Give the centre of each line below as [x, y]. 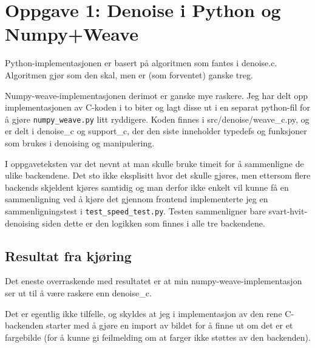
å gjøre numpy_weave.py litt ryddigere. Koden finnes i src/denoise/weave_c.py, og [157, 119]
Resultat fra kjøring [68, 255]
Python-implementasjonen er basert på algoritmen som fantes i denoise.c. [141, 63]
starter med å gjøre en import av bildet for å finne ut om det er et [170, 325]
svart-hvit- [288, 210]
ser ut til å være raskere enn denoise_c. [78, 292]
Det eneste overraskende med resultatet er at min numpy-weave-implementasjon [154, 281]
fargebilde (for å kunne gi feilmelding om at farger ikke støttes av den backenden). [158, 337]
